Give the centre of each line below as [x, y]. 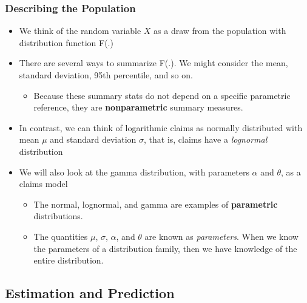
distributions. [58, 216]
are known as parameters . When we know [221, 236]
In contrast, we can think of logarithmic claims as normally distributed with [161, 127]
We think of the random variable [80, 31]
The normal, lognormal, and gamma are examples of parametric [156, 204]
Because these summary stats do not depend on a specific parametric [162, 95]
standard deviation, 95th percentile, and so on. [106, 75]
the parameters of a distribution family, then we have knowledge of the [165, 248]
